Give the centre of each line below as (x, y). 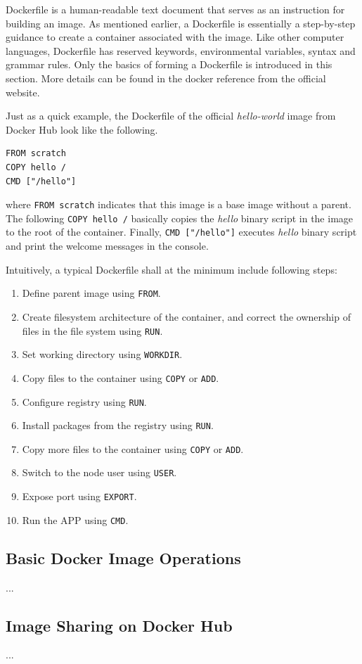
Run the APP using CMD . (75, 519)
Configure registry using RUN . (84, 401)
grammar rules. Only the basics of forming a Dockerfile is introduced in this (169, 64)
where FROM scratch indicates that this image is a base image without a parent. (179, 204)
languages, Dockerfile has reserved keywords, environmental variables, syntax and (181, 50)
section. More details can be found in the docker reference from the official (166, 78)
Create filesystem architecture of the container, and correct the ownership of (186, 316)
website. (23, 92)
